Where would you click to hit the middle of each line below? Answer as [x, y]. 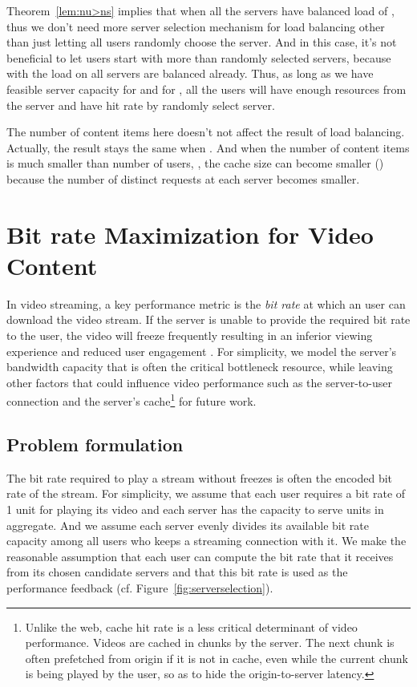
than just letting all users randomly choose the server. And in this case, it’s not [202, 42]
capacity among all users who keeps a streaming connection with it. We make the [206, 541]
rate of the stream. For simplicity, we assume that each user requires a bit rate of [206, 493]
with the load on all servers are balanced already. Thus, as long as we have [190, 73]
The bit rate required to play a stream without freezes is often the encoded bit [200, 477]
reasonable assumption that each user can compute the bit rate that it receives [200, 556]
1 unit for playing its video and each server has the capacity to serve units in [195, 509]
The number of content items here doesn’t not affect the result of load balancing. [206, 132]
